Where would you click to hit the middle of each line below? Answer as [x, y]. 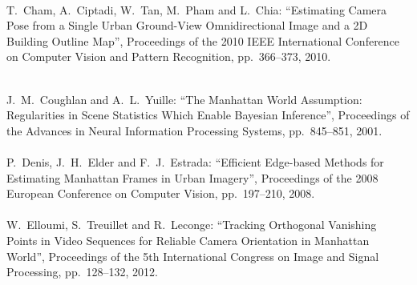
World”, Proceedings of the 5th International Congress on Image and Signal [193, 256]
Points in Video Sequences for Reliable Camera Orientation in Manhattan [188, 240]
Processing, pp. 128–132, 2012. [83, 272]
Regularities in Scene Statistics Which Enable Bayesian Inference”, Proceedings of [208, 115]
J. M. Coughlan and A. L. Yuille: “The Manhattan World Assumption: [184, 99]
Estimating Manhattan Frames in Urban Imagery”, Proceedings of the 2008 [192, 177]
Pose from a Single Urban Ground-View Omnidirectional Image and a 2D [187, 25]
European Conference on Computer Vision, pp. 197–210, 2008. [161, 193]
